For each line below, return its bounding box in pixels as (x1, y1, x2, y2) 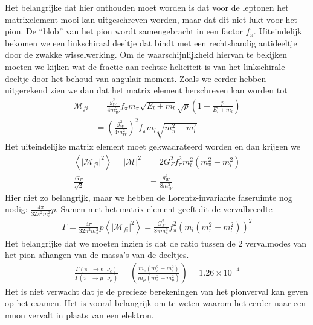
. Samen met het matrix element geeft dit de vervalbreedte (56, 203, 273, 215)
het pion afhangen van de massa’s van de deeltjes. (5, 248, 189, 261)
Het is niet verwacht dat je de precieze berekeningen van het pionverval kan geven (5, 285, 308, 297)
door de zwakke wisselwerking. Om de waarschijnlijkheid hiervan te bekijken (5, 48, 288, 61)
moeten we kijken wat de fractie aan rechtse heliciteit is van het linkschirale (5, 60, 285, 72)
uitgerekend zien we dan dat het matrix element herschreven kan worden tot (5, 84, 288, 96)
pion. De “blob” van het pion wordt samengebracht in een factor (5, 25, 243, 37)
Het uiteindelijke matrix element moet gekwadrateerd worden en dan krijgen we (5, 140, 301, 153)
